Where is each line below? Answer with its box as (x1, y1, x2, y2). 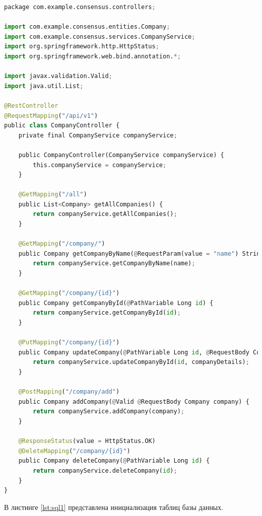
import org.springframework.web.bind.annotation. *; (4, 52, 181, 60)
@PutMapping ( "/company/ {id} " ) (18, 339, 120, 346)
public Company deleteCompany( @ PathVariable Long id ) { (18, 457, 210, 465)
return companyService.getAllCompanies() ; (33, 210, 177, 218)
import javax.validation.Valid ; (4, 72, 112, 80)
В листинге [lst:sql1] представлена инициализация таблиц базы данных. (4, 501, 224, 512)
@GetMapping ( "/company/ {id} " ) (18, 289, 120, 297)
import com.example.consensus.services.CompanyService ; (4, 33, 195, 40)
